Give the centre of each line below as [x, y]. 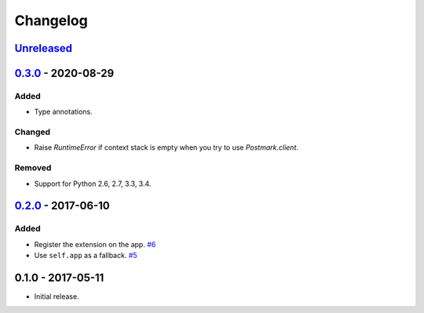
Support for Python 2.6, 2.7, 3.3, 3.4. [93, 184]
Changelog [51, 20]
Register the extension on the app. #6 [95, 244]
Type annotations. [64, 112]
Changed [33, 132]
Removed [33, 168]
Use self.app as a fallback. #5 [86, 256]
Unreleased [44, 48]
